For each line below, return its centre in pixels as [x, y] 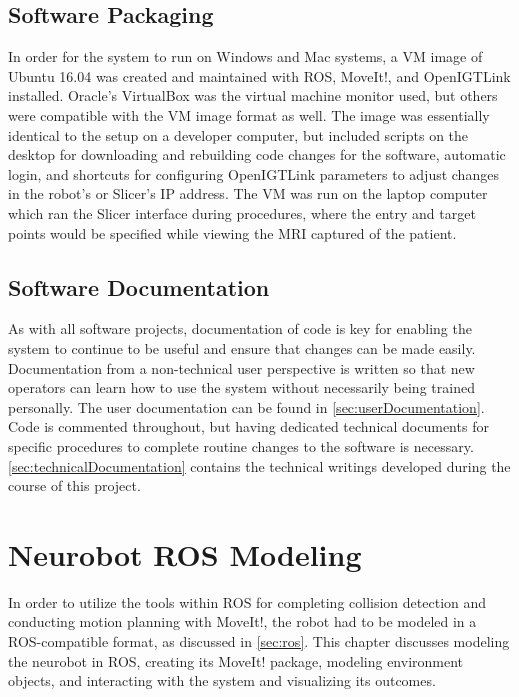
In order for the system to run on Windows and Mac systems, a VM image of [245, 56]
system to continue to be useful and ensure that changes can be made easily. [242, 347]
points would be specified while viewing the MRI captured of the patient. [232, 232]
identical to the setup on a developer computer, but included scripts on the [238, 134]
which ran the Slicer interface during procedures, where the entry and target [242, 212]
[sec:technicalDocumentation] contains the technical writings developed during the [259, 465]
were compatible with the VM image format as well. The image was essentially [249, 114]
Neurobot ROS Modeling [185, 553]
